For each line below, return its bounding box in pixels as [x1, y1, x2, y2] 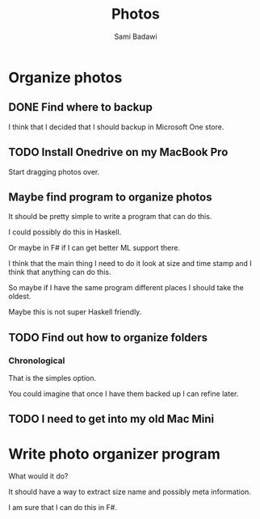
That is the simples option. [8, 373, 97, 383]
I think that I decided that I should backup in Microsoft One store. [8, 122, 224, 132]
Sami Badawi [114, 32, 157, 41]
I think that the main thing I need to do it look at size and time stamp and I [8, 259, 252, 268]
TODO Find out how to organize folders [8, 331, 208, 344]
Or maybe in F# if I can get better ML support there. [8, 243, 180, 253]
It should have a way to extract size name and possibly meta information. [8, 487, 252, 497]
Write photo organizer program [8, 445, 220, 463]
